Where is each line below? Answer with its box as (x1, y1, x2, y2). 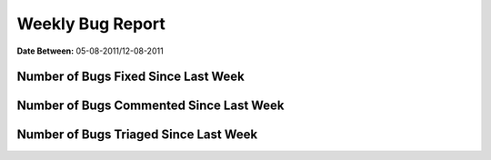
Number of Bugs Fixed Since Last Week (16, 69, 245, 85)
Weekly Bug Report (16, 14, 165, 34)
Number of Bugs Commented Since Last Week (16, 98, 286, 114)
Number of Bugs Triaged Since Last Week (16, 127, 258, 143)
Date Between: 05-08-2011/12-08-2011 (16, 45, 164, 56)
